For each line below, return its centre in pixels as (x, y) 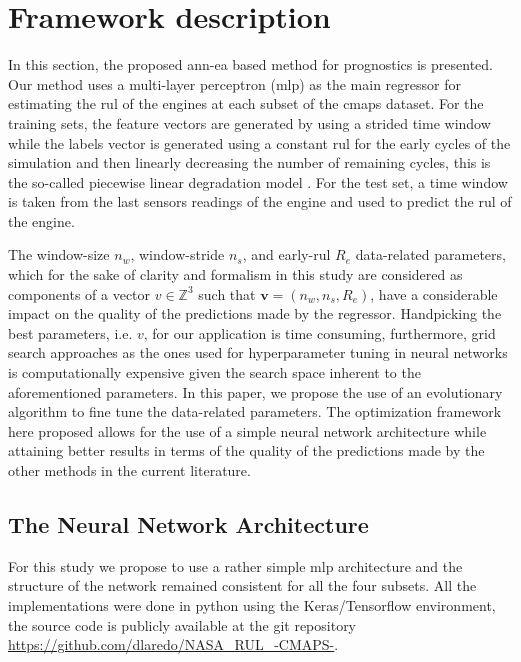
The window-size (59, 254)
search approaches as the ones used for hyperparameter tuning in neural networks (258, 352)
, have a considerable (434, 293)
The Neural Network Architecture (188, 523)
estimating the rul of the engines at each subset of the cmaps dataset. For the (246, 103)
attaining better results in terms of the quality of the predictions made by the (246, 450)
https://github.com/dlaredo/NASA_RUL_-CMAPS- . (173, 644)
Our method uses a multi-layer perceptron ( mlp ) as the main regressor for (234, 83)
